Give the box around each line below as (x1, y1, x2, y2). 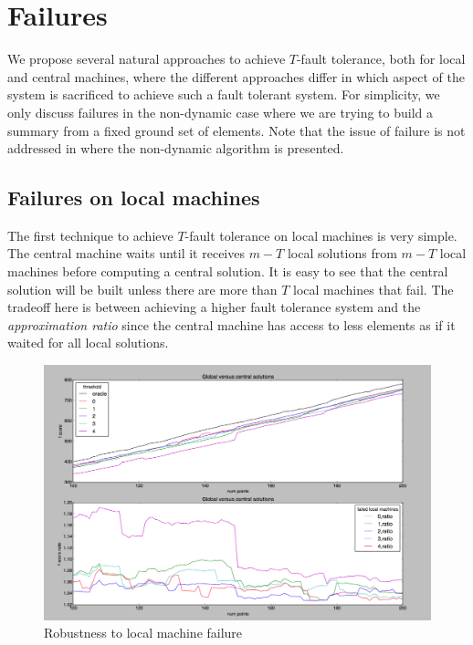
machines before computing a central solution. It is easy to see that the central (7, 262, 448, 281)
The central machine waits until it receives (7, 244, 245, 263)
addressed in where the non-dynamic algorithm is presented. (7, 139, 344, 158)
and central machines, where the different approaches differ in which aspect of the (7, 67, 465, 86)
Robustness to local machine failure (44, 623, 243, 642)
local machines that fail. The (293, 279, 454, 298)
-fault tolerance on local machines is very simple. (184, 225, 457, 244)
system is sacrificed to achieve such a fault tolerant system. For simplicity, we (7, 85, 440, 104)
